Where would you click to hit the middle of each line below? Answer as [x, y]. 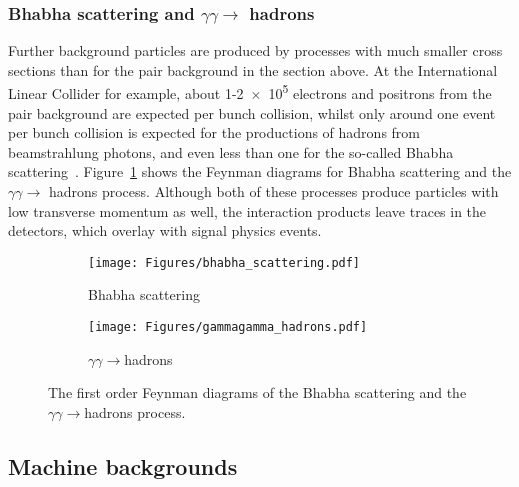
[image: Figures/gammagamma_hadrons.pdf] [228, 327]
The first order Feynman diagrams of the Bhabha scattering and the [257, 392]
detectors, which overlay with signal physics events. [165, 230]
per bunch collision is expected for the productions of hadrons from [214, 132]
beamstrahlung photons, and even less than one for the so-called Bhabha [231, 151]
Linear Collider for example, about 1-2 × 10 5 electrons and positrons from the [250, 92]
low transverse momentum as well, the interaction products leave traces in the [247, 210]
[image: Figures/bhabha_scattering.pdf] [224, 262]
